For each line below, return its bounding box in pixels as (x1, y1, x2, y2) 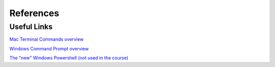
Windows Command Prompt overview (9, 45, 89, 51)
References (9, 8, 60, 19)
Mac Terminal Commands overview (9, 36, 84, 42)
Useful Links (9, 22, 53, 31)
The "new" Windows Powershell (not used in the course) (9, 55, 128, 61)
